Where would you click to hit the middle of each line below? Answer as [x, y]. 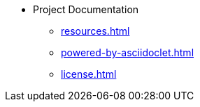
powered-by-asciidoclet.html [128, 52]
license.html [89, 74]
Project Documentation [86, 9]
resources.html [95, 31]
